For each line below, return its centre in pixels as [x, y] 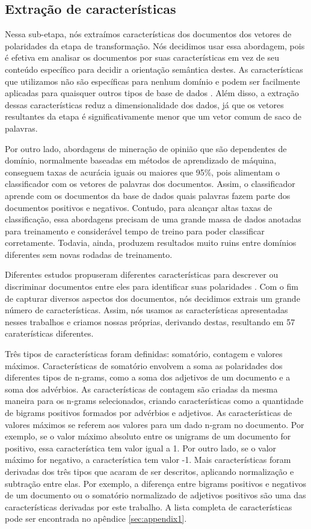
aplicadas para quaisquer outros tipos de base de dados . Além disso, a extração [152, 93]
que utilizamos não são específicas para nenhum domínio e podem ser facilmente [152, 81]
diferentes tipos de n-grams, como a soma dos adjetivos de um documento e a [148, 377]
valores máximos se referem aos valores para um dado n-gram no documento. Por [155, 424]
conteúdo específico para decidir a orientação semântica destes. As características [154, 69]
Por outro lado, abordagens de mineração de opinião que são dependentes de [146, 148]
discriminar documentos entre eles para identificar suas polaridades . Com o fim [152, 286]
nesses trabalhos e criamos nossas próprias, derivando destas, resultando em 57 [150, 321]
